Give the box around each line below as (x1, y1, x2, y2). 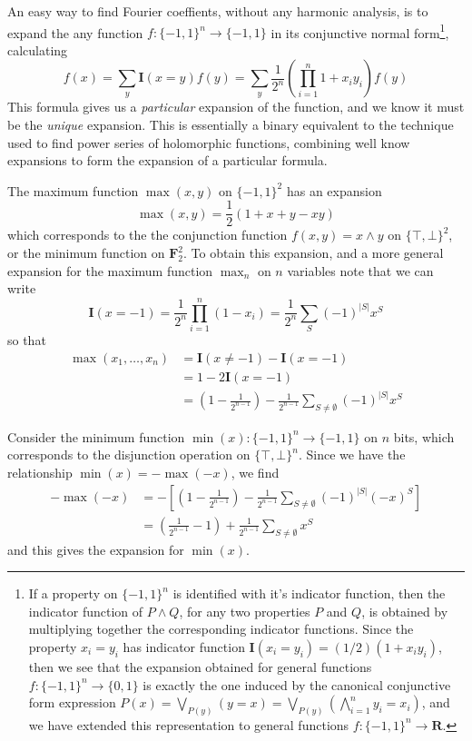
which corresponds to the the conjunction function (7, 225, 288, 244)
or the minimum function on (7, 243, 165, 262)
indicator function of (28, 601, 143, 620)
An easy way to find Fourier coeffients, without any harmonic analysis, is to (7, 2, 428, 20)
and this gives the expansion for (7, 539, 184, 558)
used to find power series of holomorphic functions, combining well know (7, 133, 410, 152)
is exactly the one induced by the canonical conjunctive (143, 675, 451, 694)
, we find (231, 463, 280, 482)
